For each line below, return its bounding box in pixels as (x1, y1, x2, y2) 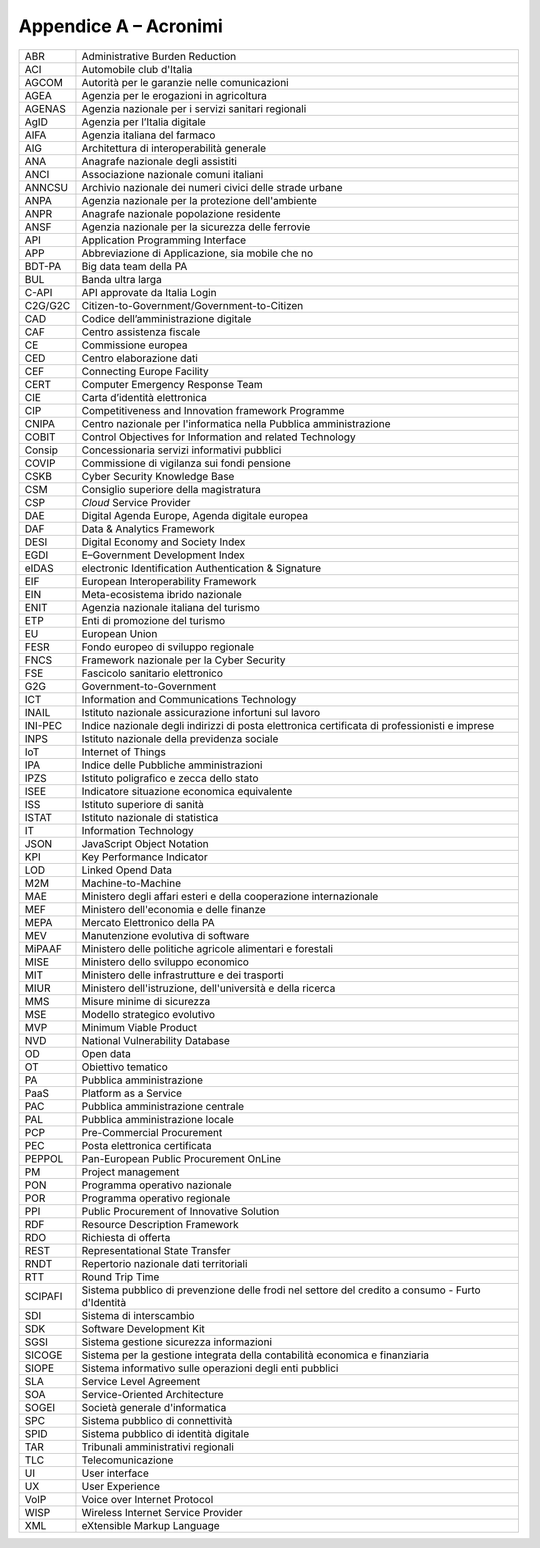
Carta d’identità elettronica (81, 390, 207, 404)
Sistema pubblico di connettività (81, 1413, 233, 1427)
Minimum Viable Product (81, 1020, 197, 1034)
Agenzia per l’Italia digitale (81, 115, 207, 129)
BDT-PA (24, 259, 62, 273)
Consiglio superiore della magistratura (81, 482, 262, 496)
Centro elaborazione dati (81, 351, 199, 365)
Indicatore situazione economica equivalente (81, 784, 293, 798)
